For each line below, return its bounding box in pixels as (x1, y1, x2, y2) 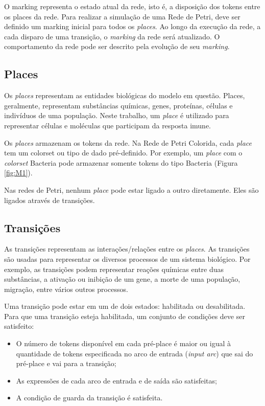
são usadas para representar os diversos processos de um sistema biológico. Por (4, 253, 251, 264)
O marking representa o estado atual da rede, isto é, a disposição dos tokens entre (4, 1, 260, 11)
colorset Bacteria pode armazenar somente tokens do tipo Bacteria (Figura (4, 157, 238, 168)
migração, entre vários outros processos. (4, 283, 128, 294)
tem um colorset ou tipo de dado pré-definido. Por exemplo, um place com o (4, 147, 243, 158)
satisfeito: (4, 321, 34, 331)
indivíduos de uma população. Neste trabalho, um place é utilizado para (4, 110, 229, 121)
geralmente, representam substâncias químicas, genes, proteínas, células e (4, 100, 233, 110)
